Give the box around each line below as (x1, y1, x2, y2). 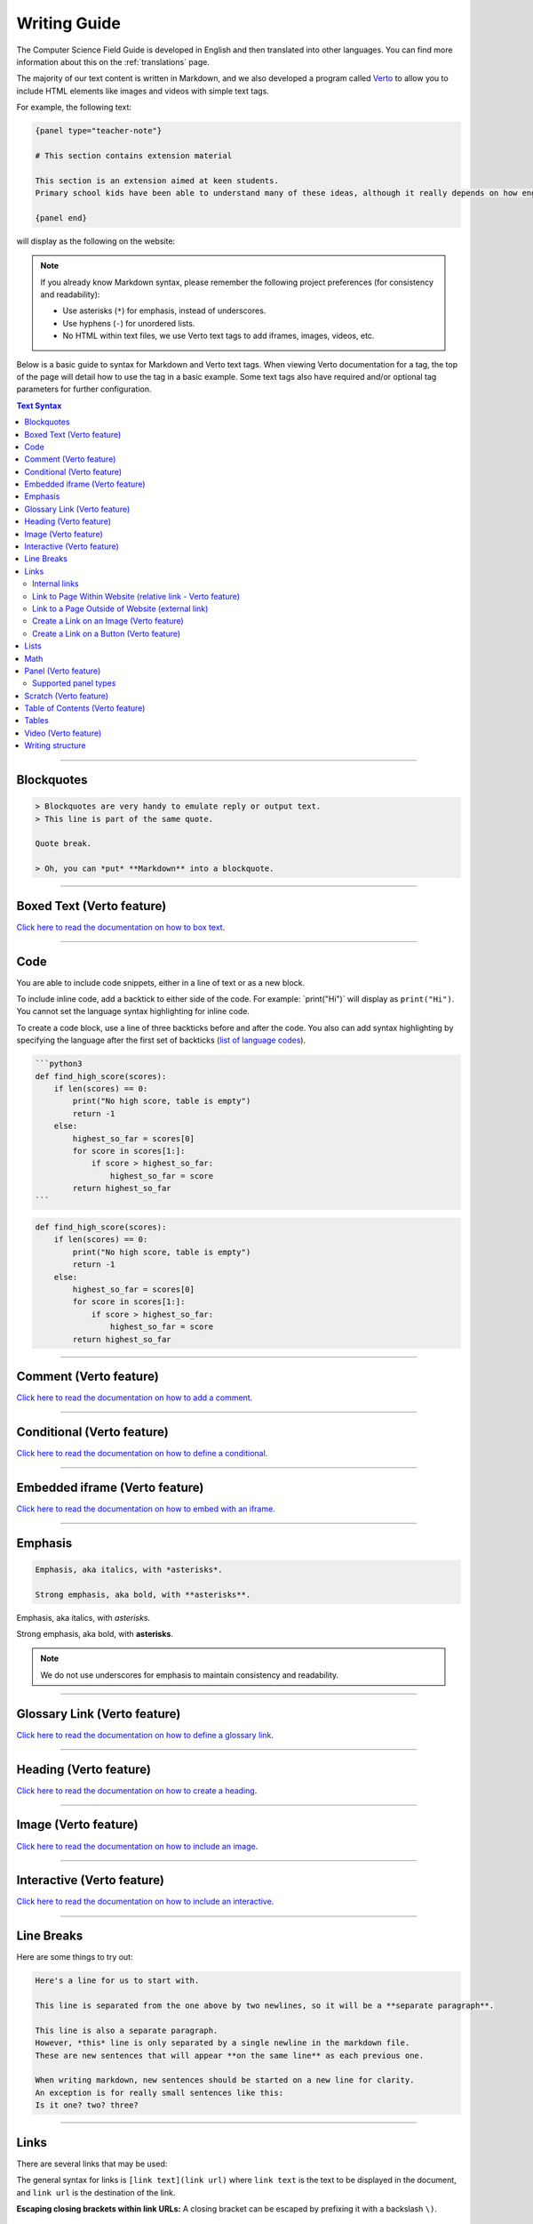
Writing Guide (16, 13, 122, 33)
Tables (24, 715, 49, 726)
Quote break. (35, 839, 92, 849)
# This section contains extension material (35, 150, 233, 160)
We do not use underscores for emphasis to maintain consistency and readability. (40, 1669, 339, 1680)
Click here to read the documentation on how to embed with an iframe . (16, 1503, 275, 1514)
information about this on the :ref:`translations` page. (16, 56, 211, 67)
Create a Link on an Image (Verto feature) (32, 616, 184, 626)
